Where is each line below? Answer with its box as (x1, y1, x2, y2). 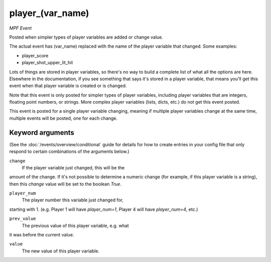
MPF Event (9, 25, 32, 31)
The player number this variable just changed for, (22, 197, 124, 203)
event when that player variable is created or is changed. (9, 83, 127, 89)
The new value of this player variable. (22, 248, 100, 254)
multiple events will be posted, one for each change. (9, 115, 118, 121)
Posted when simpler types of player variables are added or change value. (9, 34, 163, 40)
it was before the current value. (9, 232, 74, 238)
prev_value (9, 216, 36, 221)
